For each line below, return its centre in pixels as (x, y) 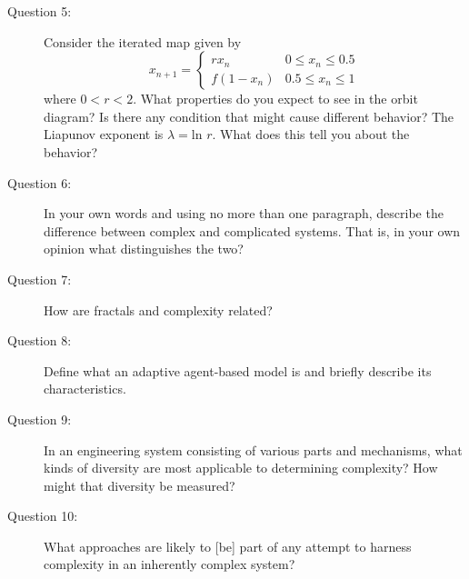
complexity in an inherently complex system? (170, 564)
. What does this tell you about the (311, 134)
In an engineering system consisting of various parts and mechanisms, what (253, 449)
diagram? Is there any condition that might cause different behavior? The (249, 116)
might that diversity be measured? (140, 485)
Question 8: (40, 340)
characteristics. (85, 389)
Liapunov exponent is (104, 134)
